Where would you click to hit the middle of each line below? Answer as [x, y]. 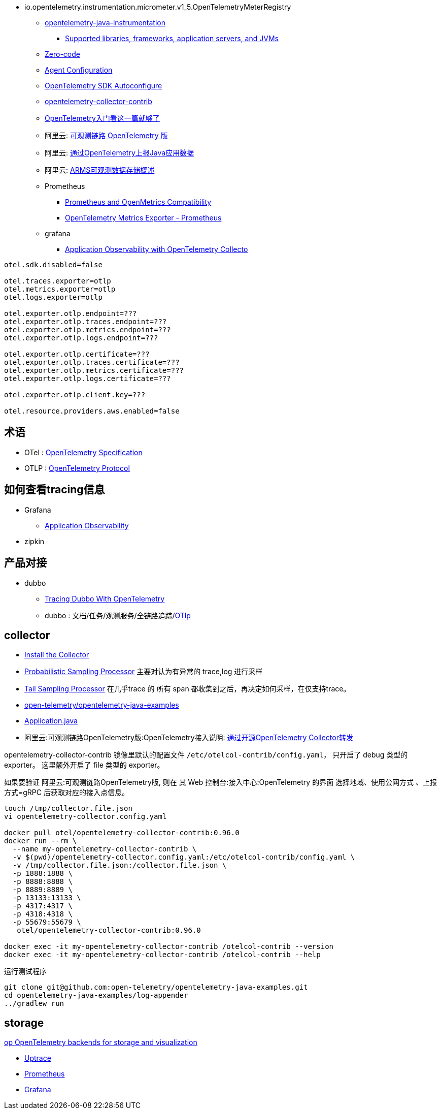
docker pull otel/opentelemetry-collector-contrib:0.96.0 [122, 833]
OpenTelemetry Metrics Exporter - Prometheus [143, 218]
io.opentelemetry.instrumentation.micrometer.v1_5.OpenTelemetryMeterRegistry [158, 7]
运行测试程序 [25, 971]
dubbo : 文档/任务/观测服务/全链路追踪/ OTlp [118, 615]
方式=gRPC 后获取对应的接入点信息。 [66, 793]
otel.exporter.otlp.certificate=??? [77, 354]
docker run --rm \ [41, 841]
